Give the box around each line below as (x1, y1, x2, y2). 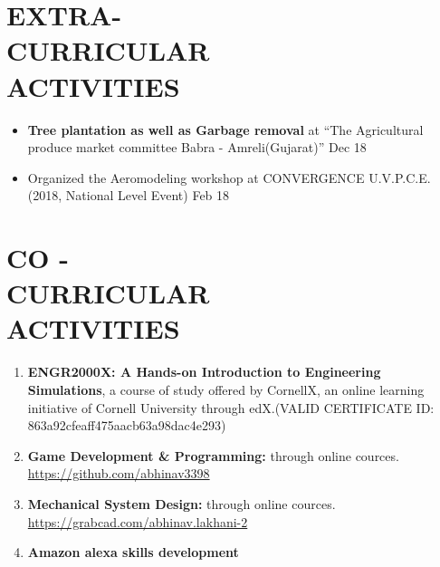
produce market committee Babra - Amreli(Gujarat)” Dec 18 (27, 138, 367, 157)
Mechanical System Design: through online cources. (27, 494, 336, 513)
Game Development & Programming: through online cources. (27, 446, 399, 465)
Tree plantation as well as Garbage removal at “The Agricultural (27, 120, 424, 139)
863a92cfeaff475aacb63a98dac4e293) (27, 416, 226, 435)
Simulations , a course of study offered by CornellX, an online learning (27, 380, 425, 399)
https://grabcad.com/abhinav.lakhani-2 (27, 512, 248, 531)
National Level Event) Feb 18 (65, 186, 230, 205)
